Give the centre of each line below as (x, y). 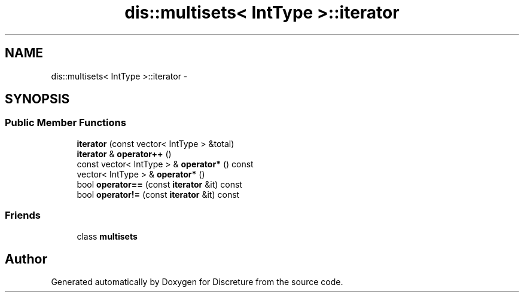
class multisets (107, 236)
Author (26, 259)
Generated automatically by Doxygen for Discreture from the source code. (197, 282)
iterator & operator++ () (124, 154)
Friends (23, 215)
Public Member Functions (65, 123)
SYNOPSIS (37, 99)
